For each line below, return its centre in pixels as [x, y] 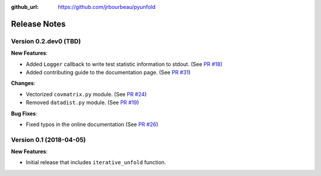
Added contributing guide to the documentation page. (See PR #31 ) [108, 72]
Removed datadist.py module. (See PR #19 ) [82, 103]
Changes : [23, 83]
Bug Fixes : [24, 114]
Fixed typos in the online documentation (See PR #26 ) [92, 124]
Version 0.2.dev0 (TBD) [46, 41]
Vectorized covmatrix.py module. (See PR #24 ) [86, 94]
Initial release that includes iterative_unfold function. [96, 162]
